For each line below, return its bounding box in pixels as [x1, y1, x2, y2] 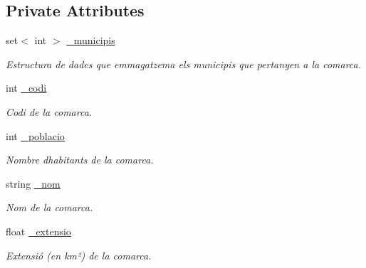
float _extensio [6, 223, 71, 238]
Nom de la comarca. [6, 200, 93, 215]
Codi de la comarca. [6, 104, 93, 119]
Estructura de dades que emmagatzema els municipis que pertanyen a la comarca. [6, 56, 362, 71]
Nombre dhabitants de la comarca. [6, 152, 154, 167]
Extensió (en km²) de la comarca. [6, 247, 152, 262]
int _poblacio [6, 128, 65, 143]
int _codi [6, 80, 47, 95]
